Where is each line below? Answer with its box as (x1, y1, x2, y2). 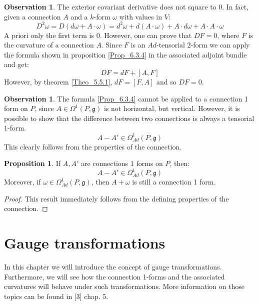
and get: (4, 59, 29, 69)
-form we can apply (190, 39, 250, 50)
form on (4, 103, 28, 113)
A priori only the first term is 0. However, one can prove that (4, 29, 192, 40)
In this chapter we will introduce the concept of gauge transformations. (4, 261, 222, 272)
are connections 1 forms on (80, 158, 163, 168)
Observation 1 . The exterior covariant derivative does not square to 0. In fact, (4, 1, 249, 11)
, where (217, 29, 239, 40)
